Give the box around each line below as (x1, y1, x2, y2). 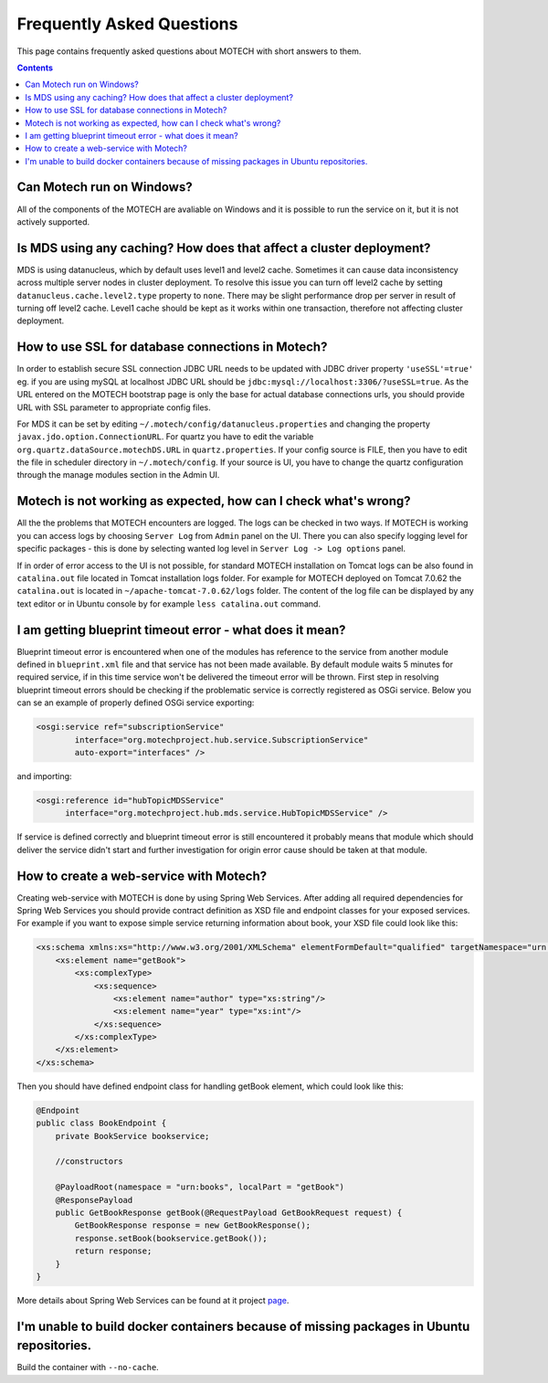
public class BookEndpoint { (36, 1118, 167, 1128)
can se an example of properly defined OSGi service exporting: (16, 697, 255, 708)
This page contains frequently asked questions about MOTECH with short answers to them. (16, 46, 362, 57)
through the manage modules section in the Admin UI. (16, 470, 220, 480)
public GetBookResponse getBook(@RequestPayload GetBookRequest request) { (55, 1207, 403, 1218)
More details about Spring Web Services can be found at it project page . (16, 1294, 290, 1305)
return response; (74, 1246, 153, 1256)
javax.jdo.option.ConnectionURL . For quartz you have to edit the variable (16, 431, 314, 442)
